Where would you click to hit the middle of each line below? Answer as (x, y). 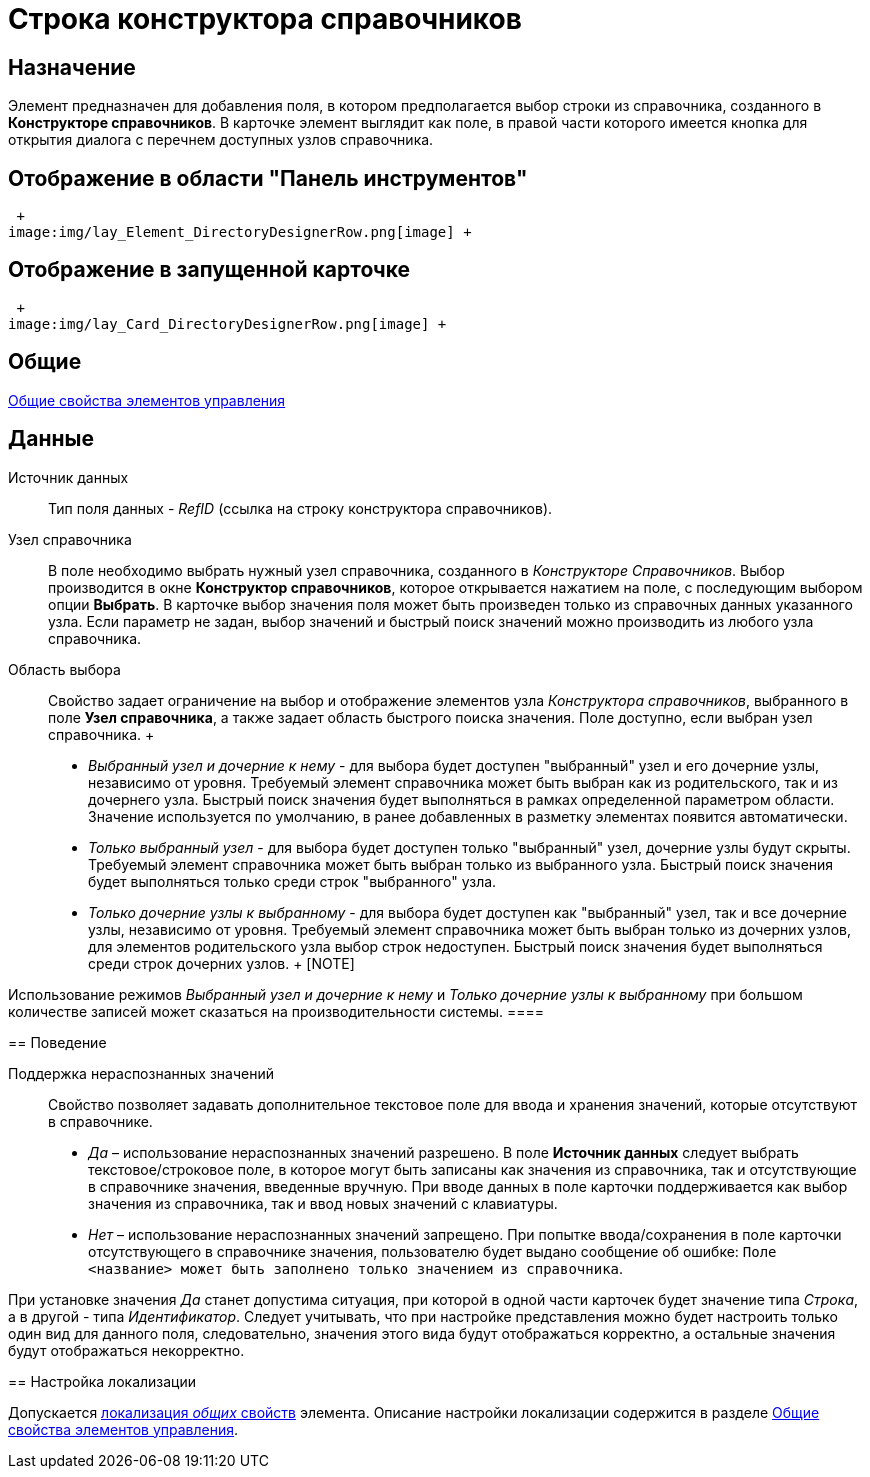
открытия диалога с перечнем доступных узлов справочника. (221, 140)
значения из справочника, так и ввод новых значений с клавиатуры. (323, 1203)
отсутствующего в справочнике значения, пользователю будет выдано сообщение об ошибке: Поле (432, 1251)
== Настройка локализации (102, 1381)
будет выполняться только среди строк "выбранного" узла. (292, 881)
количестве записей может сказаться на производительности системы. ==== (276, 1011)
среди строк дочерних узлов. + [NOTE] (221, 963)
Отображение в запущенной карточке (209, 270)
